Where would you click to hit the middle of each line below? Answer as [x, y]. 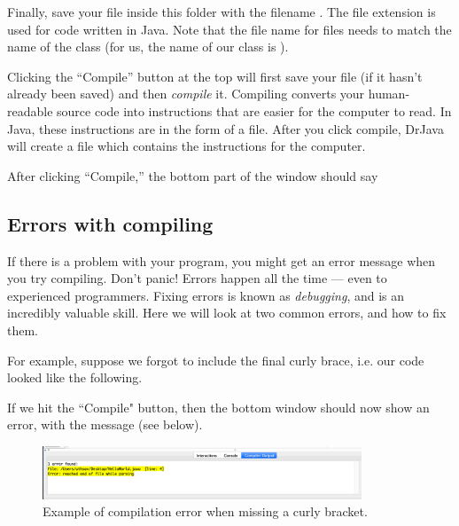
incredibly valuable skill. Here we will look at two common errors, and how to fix [227, 313]
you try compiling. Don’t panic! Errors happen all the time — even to [197, 278]
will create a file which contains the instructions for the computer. [187, 146]
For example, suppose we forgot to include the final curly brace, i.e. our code [216, 360]
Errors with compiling [110, 223]
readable [30, 110]
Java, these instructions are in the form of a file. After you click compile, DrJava [226, 128]
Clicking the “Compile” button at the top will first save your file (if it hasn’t [215, 76]
